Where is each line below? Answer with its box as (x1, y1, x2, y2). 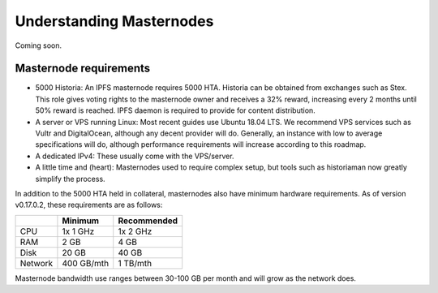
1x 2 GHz (118, 226, 152, 237)
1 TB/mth (118, 257, 152, 269)
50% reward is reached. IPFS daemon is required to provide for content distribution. (35, 106, 316, 115)
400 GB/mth (62, 257, 109, 269)
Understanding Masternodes (15, 12, 214, 30)
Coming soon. (15, 41, 62, 50)
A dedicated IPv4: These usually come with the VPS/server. (35, 151, 234, 161)
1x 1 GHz (62, 226, 95, 237)
